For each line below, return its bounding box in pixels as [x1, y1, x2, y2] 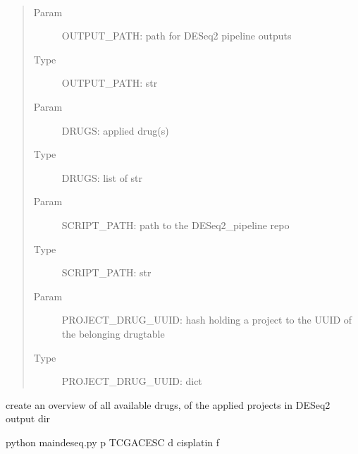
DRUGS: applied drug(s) [61, 123, 169, 137]
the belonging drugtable [61, 326, 165, 340]
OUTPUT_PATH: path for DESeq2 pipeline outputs [61, 28, 292, 43]
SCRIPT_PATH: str [61, 265, 152, 280]
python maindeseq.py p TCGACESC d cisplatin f [6, 434, 220, 449]
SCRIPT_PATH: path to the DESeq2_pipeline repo [61, 217, 290, 232]
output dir [6, 411, 51, 426]
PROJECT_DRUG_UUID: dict [61, 374, 202, 388]
